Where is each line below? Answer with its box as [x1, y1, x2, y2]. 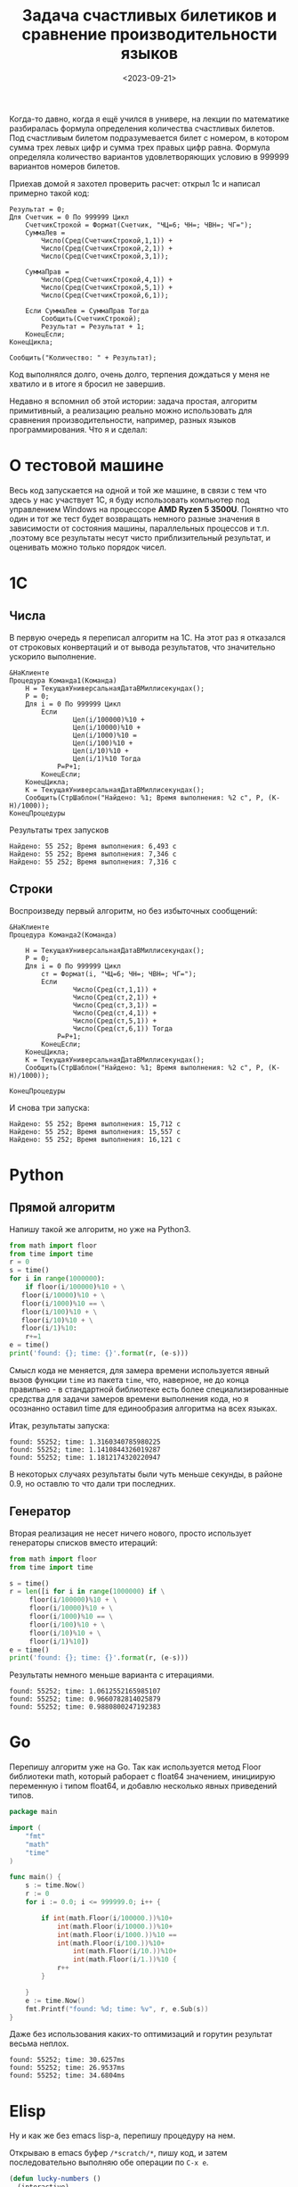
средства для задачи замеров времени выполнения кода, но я [9, 1393, 249, 1404]
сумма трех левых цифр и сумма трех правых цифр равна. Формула [9, 142, 270, 153]
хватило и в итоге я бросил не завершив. [9, 378, 166, 389]
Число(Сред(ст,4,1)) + [72, 1008, 157, 1017]
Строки [9, 882, 53, 897]
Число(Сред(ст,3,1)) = [72, 1000, 157, 1009]
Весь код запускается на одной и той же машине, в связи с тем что [9, 485, 267, 495]
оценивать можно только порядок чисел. [9, 542, 167, 552]
